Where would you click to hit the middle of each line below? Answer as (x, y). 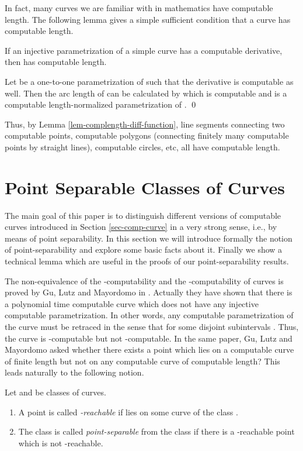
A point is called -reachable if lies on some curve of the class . (128, 412)
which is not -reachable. (61, 443)
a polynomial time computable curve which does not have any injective (132, 303)
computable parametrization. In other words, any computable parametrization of (149, 315)
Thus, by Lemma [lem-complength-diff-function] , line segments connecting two (145, 124)
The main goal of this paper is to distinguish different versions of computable (143, 215)
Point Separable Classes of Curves (145, 187)
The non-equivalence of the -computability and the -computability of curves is (144, 280)
